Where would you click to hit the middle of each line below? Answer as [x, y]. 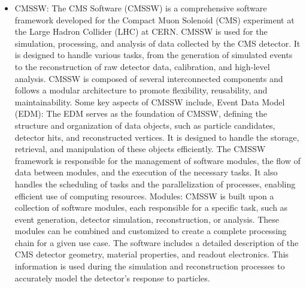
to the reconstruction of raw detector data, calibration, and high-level [142, 66]
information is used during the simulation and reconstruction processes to [150, 266]
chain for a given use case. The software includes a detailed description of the [157, 242]
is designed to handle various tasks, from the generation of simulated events [154, 55]
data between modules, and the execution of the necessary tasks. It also [146, 172]
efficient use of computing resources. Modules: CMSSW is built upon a [144, 195]
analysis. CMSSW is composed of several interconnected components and [149, 78]
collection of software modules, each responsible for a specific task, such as [151, 207]
